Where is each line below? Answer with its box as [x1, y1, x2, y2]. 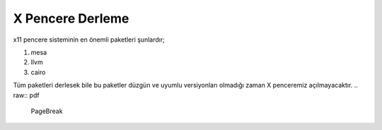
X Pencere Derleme [13, 11, 129, 26]
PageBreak [30, 107, 63, 115]
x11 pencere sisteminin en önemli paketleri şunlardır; [13, 35, 166, 44]
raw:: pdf [13, 90, 40, 99]
